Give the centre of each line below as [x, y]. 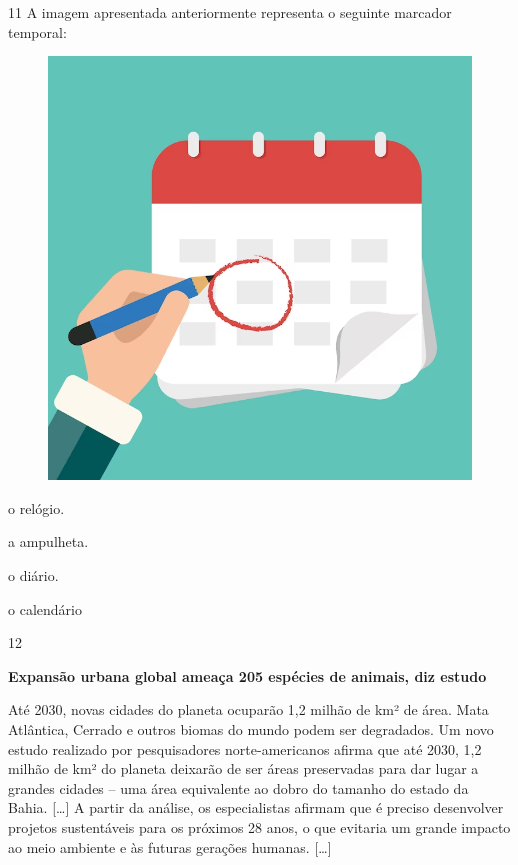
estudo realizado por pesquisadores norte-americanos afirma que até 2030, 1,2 [245, 748]
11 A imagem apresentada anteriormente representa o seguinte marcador [230, 12]
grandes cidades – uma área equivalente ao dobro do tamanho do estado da [238, 787]
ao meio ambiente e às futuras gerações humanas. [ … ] [170, 846]
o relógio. [36, 507]
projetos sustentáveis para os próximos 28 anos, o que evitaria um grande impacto [259, 826]
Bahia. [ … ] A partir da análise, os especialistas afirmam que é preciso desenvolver [256, 807]
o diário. [33, 574]
